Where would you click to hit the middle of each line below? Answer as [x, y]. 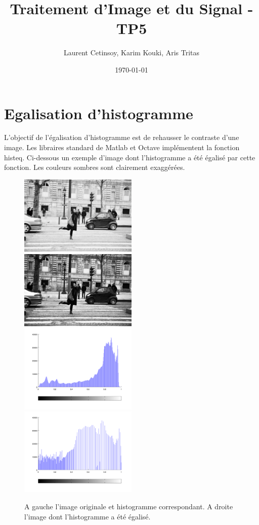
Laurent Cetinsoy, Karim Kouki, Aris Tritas [132, 52]
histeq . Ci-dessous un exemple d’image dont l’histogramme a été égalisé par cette [130, 157]
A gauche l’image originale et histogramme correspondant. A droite [129, 506]
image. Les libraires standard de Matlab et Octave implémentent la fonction [122, 147]
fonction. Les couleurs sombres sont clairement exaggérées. [95, 167]
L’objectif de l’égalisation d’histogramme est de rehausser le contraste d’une [122, 137]
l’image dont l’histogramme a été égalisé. [88, 516]
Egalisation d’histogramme [99, 113]
